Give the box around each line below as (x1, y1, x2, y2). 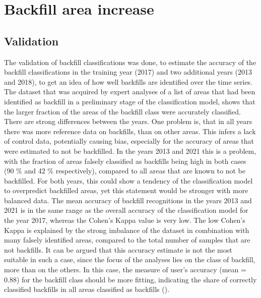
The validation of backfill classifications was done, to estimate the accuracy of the (4, 56, 256, 67)
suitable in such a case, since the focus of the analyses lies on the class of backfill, (4, 254, 255, 265)
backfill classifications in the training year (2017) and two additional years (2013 (4, 67, 252, 77)
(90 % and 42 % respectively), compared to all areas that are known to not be (4, 165, 245, 176)
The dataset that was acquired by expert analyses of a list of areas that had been (4, 86, 255, 97)
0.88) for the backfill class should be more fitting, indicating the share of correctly (4, 274, 257, 284)
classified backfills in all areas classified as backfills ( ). (4, 284, 170, 294)
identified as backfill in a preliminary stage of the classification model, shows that (4, 96, 255, 106)
